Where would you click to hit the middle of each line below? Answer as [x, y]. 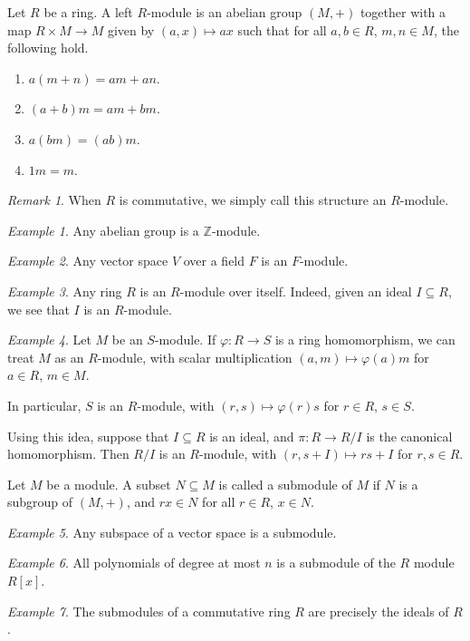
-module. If [185, 340]
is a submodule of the [336, 563]
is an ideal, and [252, 436]
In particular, [44, 405]
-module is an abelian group [225, 12]
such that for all [282, 29]
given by [131, 29]
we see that [38, 309]
